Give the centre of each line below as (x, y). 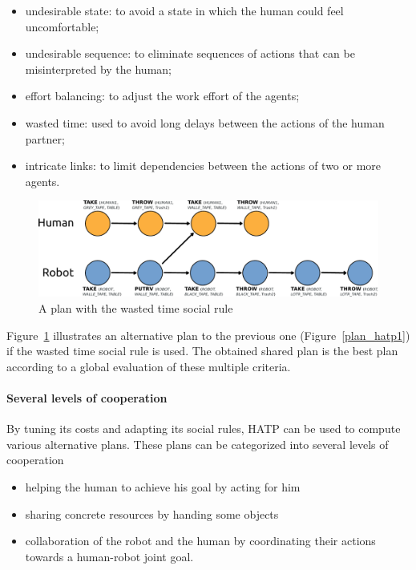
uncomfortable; (62, 26)
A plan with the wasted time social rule (136, 308)
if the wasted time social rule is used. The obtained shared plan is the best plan (202, 351)
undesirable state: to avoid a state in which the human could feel (184, 10)
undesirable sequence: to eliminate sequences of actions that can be (190, 53)
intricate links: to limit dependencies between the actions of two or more (203, 166)
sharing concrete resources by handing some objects (152, 513)
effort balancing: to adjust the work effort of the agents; (162, 96)
